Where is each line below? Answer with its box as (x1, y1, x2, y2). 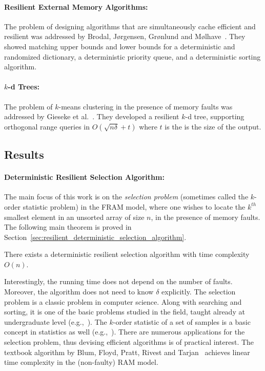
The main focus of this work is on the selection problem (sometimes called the (4, 191, 249, 202)
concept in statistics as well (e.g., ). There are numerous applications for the (4, 326, 245, 337)
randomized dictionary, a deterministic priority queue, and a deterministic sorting (4, 51, 261, 62)
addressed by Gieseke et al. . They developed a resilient (4, 111, 179, 122)
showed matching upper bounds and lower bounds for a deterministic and (4, 41, 235, 51)
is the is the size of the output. (165, 121, 261, 132)
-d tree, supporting (185, 111, 244, 122)
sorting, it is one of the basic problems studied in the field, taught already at (4, 306, 245, 317)
